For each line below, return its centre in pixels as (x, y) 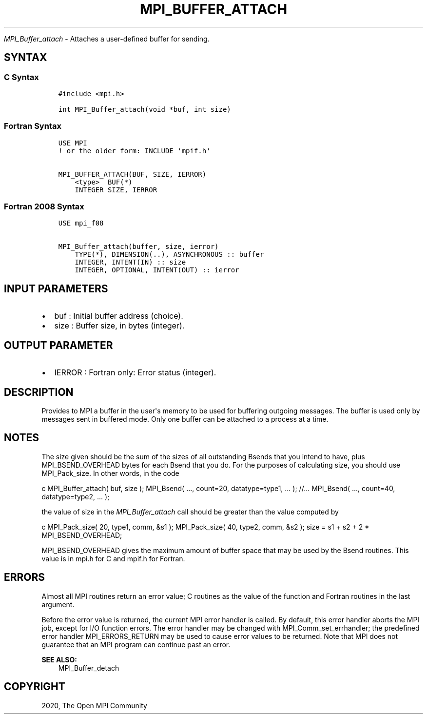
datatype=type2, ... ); (76, 496)
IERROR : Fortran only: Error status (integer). (135, 373)
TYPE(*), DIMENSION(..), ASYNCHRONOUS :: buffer (169, 255)
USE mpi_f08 (81, 223)
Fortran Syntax (33, 126)
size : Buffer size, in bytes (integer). (119, 326)
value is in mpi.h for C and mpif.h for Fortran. (113, 558)
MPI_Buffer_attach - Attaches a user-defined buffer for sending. (107, 39)
